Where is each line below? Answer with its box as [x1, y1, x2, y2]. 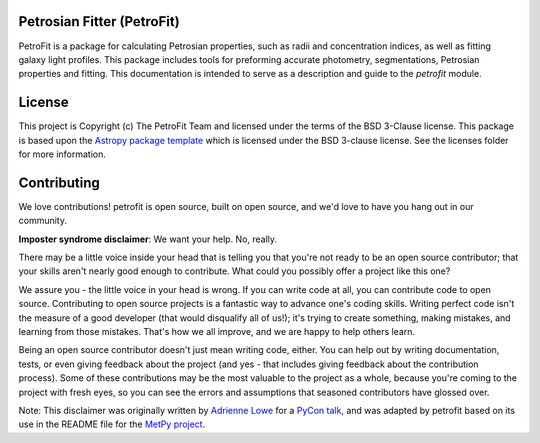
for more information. [18, 148, 107, 160]
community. [18, 215, 67, 227]
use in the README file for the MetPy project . [18, 418, 206, 430]
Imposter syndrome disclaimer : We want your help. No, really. [18, 233, 278, 245]
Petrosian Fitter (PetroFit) [18, 13, 180, 30]
